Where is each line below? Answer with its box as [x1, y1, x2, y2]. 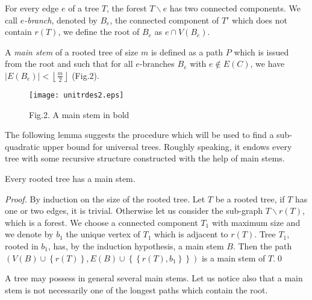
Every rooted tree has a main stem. [5, 172, 136, 184]
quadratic [5, 140, 40, 152]
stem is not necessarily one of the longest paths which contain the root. [5, 283, 268, 296]
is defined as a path [151, 45, 223, 58]
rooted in [5, 239, 39, 252]
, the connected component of [110, 13, 219, 26]
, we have [250, 57, 285, 70]
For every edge [5, 2, 59, 14]
